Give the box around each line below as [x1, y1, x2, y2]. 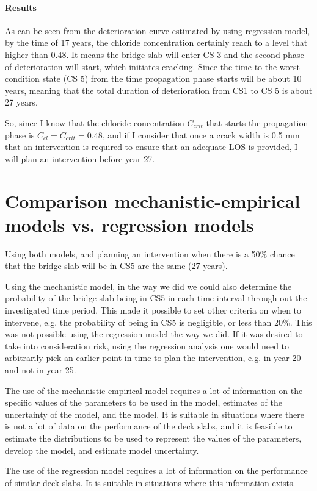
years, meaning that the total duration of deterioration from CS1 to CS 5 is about [5, 84, 313, 96]
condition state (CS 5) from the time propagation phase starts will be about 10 [5, 72, 302, 85]
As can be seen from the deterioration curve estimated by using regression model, [5, 24, 310, 37]
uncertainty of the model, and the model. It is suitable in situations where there [5, 407, 305, 420]
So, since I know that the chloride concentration [5, 116, 184, 129]
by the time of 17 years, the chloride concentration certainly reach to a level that [5, 36, 308, 49]
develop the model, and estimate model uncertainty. [5, 443, 199, 456]
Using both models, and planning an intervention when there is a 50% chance [5, 247, 295, 260]
